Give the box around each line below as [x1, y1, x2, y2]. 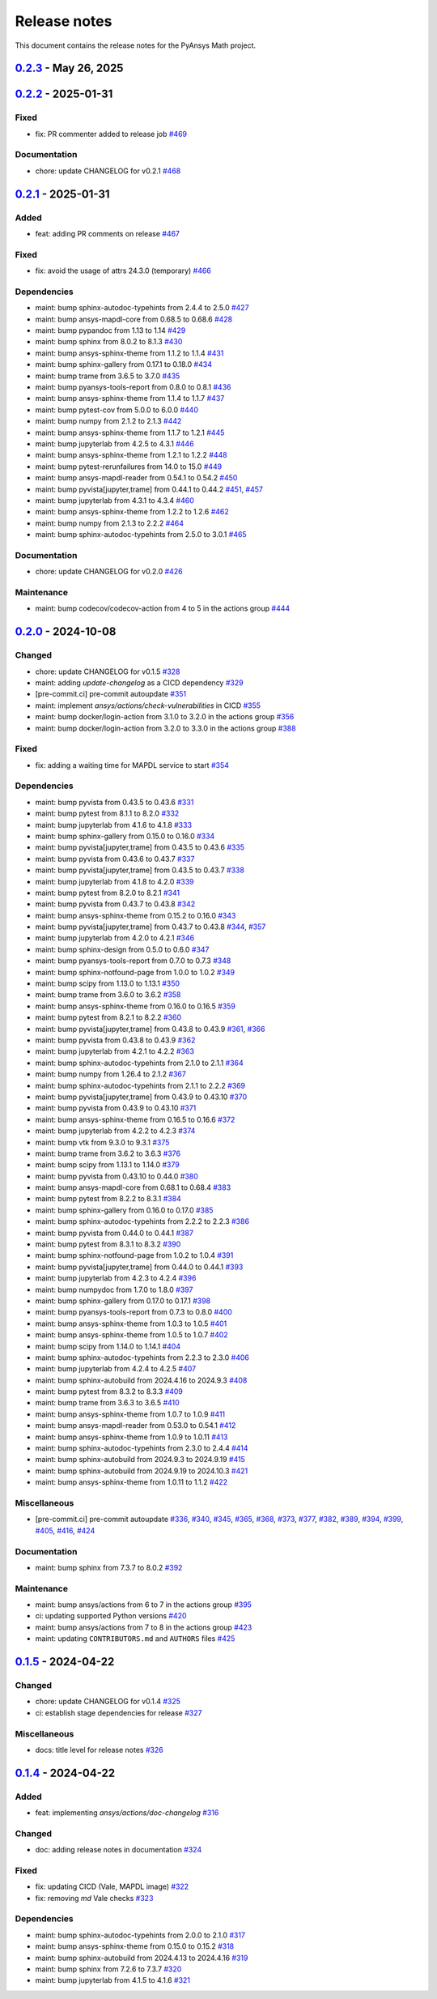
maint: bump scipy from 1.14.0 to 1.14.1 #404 [35, 1341, 181, 1351]
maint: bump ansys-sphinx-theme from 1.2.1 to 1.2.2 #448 [35, 450, 227, 460]
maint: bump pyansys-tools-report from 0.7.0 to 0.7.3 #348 [35, 956, 231, 965]
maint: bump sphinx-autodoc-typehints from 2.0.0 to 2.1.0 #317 [35, 1930, 246, 1940]
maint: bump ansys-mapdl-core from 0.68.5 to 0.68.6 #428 [35, 314, 233, 324]
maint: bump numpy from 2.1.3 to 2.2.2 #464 [35, 518, 185, 528]
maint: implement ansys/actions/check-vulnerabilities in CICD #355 [35, 701, 261, 710]
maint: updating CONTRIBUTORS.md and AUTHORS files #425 [35, 1634, 235, 1643]
